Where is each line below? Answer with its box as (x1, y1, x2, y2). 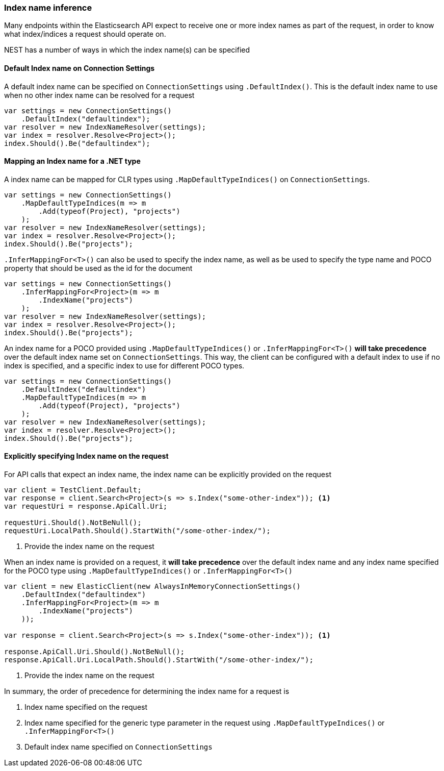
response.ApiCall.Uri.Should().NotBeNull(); (4, 648, 185, 656)
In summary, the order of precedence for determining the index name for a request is (4, 687, 290, 696)
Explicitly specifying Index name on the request (4, 452, 169, 461)
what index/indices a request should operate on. (4, 30, 166, 39)
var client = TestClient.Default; (4, 486, 142, 494)
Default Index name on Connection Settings (4, 63, 155, 72)
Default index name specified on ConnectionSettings (24, 742, 213, 752)
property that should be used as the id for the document (4, 263, 193, 272)
